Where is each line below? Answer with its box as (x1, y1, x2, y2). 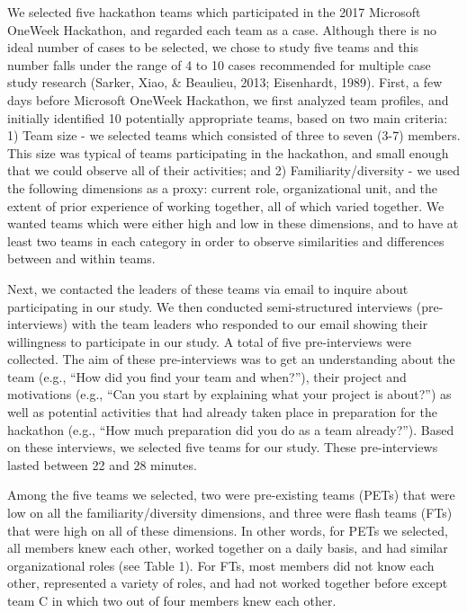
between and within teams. (7, 249, 156, 268)
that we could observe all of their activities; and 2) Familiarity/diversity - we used (7, 161, 461, 180)
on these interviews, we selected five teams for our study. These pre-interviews (7, 438, 438, 457)
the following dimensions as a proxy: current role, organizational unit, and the (7, 178, 438, 197)
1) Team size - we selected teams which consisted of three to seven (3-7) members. (7, 126, 461, 145)
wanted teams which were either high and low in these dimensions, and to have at (7, 214, 459, 233)
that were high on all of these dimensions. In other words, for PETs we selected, (7, 520, 448, 539)
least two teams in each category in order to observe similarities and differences (7, 231, 445, 250)
